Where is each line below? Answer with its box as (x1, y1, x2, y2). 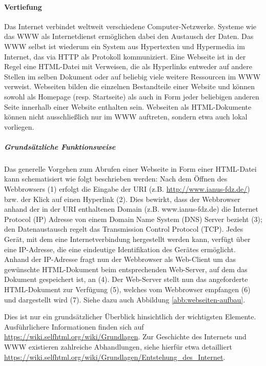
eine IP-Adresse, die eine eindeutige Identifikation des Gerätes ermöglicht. (4, 243, 236, 254)
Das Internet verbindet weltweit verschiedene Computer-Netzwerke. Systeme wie (4, 21, 257, 31)
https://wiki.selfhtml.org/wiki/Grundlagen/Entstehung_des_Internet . (4, 351, 226, 362)
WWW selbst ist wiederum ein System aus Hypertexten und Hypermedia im (4, 40, 245, 51)
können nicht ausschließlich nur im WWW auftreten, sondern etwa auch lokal (4, 111, 248, 122)
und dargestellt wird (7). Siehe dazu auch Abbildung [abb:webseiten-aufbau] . (4, 294, 245, 304)
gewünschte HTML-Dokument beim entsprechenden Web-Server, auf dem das (4, 263, 248, 274)
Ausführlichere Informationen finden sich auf (4, 321, 144, 332)
